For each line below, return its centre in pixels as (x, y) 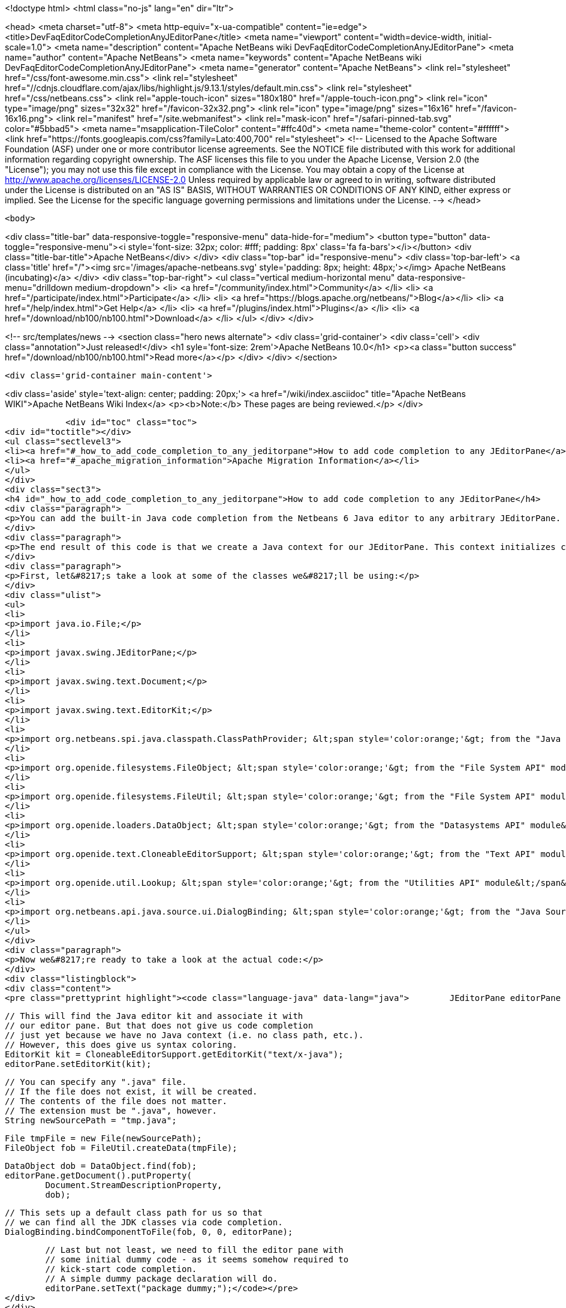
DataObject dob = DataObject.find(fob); (101, 1166)
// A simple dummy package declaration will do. (162, 1279)
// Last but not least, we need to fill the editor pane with (194, 1250)
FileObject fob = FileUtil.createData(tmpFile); (121, 1148)
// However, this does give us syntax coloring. (121, 1045)
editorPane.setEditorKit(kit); (78, 1064)
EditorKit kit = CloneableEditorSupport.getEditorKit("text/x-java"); (174, 1054)
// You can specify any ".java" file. (96, 1082)
